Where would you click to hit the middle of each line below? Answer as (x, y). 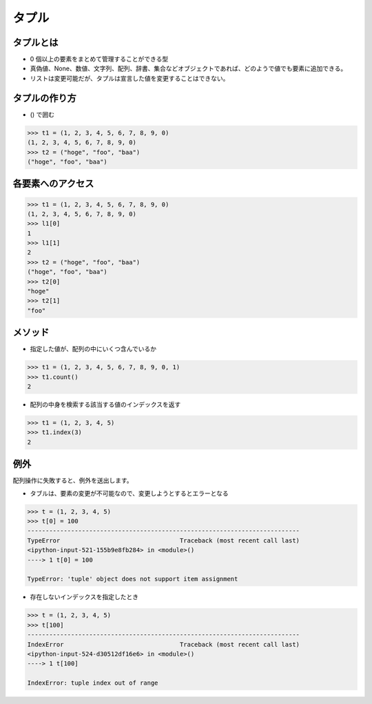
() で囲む (42, 115)
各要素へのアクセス (53, 184)
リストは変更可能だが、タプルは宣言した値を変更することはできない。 (130, 78)
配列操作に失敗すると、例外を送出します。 (73, 480)
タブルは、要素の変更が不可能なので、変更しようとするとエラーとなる (129, 493)
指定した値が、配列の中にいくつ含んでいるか (93, 349)
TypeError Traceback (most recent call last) (163, 540)
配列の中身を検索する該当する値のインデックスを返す (105, 404)
